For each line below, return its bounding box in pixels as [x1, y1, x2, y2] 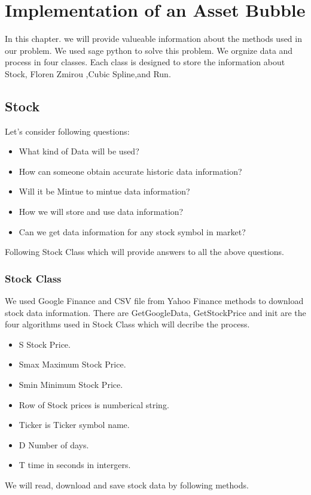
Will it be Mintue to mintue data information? [19, 185, 190, 198]
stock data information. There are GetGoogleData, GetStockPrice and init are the [5, 306, 306, 318]
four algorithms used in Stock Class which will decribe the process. [5, 318, 250, 330]
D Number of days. [19, 438, 89, 451]
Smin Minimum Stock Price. [19, 378, 123, 391]
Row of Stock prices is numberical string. [19, 398, 169, 411]
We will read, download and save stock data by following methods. [5, 479, 249, 491]
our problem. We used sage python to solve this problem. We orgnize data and [5, 44, 293, 56]
